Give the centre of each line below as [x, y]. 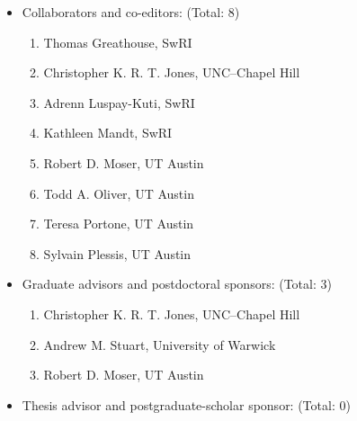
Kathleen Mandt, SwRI [108, 133]
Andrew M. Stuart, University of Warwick [160, 344]
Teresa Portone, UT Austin [119, 224]
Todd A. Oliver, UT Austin [119, 193]
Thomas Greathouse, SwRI [118, 42]
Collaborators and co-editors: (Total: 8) [131, 12]
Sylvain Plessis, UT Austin [117, 253]
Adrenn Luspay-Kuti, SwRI [119, 102]
